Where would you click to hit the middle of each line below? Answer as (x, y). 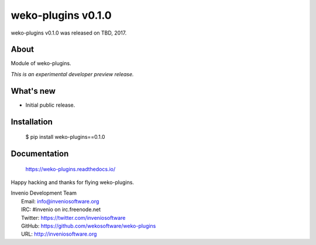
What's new (33, 91)
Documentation (40, 153)
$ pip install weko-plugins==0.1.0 (65, 137)
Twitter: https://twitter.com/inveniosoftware (73, 217)
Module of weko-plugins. (41, 63)
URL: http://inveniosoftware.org (59, 234)
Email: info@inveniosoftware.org (60, 201)
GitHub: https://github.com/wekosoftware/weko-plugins (89, 226)
